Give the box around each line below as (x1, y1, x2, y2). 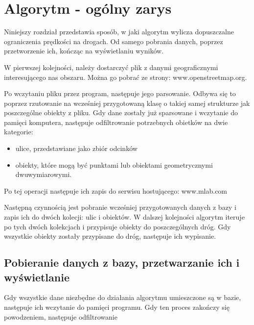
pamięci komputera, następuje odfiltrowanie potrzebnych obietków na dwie (4, 117, 228, 127)
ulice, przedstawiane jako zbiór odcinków (15, 143, 138, 153)
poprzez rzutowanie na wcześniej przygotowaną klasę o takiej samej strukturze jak (4, 98, 250, 108)
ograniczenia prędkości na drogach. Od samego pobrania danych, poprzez (4, 36, 223, 46)
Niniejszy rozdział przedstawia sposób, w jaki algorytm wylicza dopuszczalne (4, 26, 234, 37)
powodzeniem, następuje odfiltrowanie (4, 311, 117, 322)
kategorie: (4, 126, 33, 137)
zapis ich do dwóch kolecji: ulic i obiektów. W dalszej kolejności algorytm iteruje (4, 212, 245, 222)
